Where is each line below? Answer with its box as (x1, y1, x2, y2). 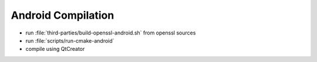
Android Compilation (11, 9, 114, 22)
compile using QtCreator (25, 46, 85, 53)
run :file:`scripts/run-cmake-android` (25, 37, 114, 44)
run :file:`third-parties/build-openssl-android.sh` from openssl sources (25, 29, 196, 36)
